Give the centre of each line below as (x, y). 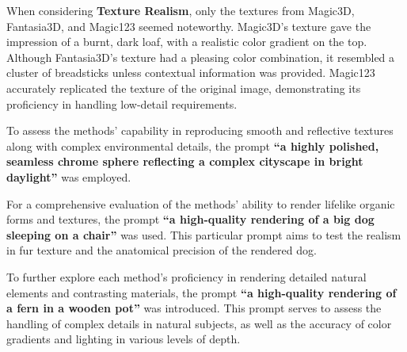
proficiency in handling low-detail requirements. (122, 103)
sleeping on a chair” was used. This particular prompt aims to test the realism (204, 234)
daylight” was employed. (69, 176)
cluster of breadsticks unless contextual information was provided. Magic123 (191, 73)
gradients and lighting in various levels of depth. (124, 339)
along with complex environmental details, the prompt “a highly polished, (193, 145)
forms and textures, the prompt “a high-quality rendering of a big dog (190, 219)
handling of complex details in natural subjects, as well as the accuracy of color (199, 323)
